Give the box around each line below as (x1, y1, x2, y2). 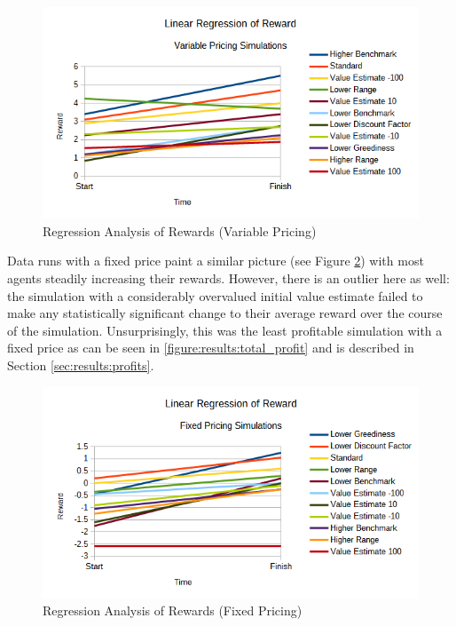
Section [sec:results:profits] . (7, 356, 154, 375)
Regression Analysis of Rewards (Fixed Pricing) (43, 601, 303, 620)
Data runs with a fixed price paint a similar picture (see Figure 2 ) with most (7, 251, 424, 270)
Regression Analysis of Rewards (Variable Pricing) (43, 221, 317, 240)
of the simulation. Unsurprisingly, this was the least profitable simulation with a (7, 321, 443, 339)
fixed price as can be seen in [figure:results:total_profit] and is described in (7, 338, 414, 357)
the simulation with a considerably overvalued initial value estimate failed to (7, 286, 423, 305)
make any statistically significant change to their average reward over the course (7, 304, 443, 322)
